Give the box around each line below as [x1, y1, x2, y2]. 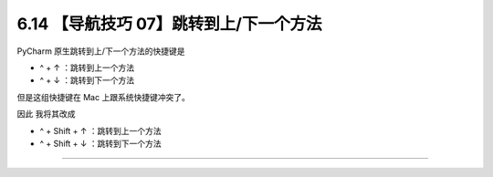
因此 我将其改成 [16, 109, 76, 120]
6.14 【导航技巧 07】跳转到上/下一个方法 [16, 14, 322, 34]
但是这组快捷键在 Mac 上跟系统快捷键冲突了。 [16, 91, 191, 102]
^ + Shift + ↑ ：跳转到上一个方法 [39, 125, 162, 136]
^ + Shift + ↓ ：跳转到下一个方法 [39, 138, 162, 149]
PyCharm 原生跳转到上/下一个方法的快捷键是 [16, 46, 185, 57]
